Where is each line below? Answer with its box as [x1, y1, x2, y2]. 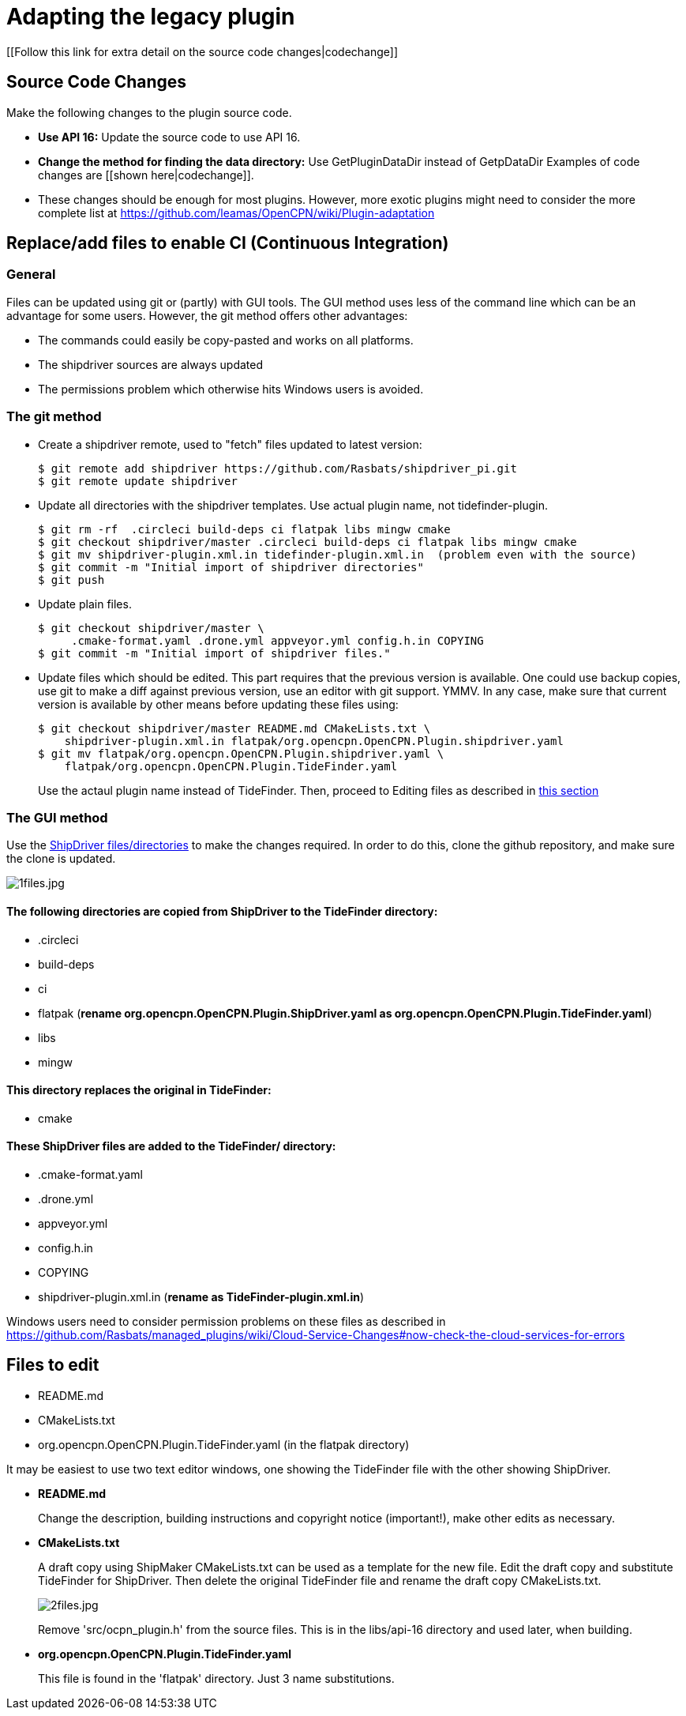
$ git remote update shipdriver [38, 474, 238, 487]
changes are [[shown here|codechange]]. [38, 167, 254, 182]
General [6, 266, 56, 283]
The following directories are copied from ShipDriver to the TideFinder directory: [6, 904, 438, 918]
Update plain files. [38, 596, 132, 611]
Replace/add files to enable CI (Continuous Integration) [6, 233, 449, 254]
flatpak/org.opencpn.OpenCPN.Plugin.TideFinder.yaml [64, 759, 398, 773]
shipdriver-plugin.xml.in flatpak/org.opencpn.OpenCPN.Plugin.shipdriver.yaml [64, 734, 564, 747]
